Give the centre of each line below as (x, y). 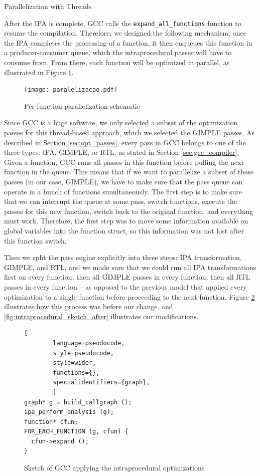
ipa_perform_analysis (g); (69, 412)
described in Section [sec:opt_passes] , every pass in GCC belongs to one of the (125, 142)
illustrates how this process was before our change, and (89, 306)
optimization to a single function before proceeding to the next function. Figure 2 (129, 296)
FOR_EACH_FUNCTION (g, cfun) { (76, 432)
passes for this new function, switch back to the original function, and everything (129, 211)
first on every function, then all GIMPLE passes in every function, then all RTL (127, 277)
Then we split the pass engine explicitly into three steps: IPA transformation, (123, 257)
